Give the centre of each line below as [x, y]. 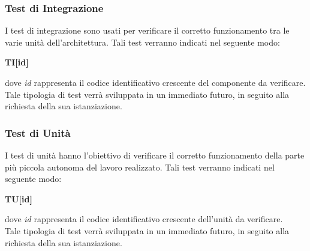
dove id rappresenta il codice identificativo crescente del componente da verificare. [155, 82]
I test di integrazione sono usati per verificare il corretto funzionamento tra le [147, 30]
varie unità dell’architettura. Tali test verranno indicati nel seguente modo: [142, 42]
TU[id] [19, 198]
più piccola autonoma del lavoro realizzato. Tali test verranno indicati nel [140, 167]
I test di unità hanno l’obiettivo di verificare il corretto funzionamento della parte [155, 155]
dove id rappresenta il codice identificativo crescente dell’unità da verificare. [144, 219]
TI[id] [17, 62]
